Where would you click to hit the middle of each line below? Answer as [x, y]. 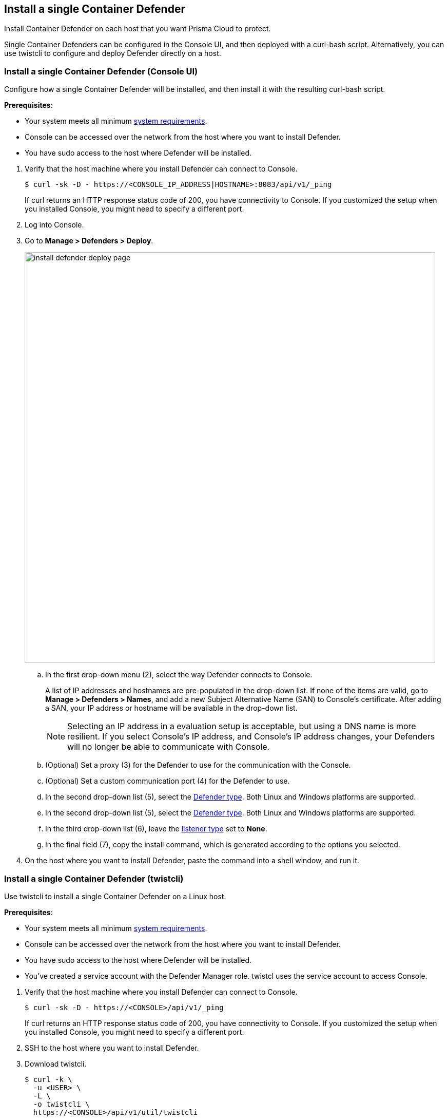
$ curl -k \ [48, 1079]
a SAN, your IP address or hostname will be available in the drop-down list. [171, 708]
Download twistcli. [56, 1064]
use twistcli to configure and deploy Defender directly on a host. [113, 53]
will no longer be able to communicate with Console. [169, 747]
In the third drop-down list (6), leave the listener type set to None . [156, 829]
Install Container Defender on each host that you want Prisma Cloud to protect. [138, 29]
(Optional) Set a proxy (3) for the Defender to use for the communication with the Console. [198, 765]
